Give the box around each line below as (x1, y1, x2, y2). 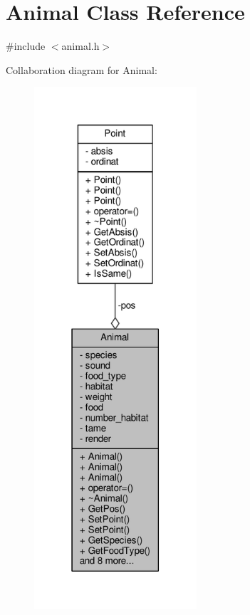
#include (6, 38, 46, 53)
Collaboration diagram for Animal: (6, 62, 157, 77)
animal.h (61, 38, 100, 53)
